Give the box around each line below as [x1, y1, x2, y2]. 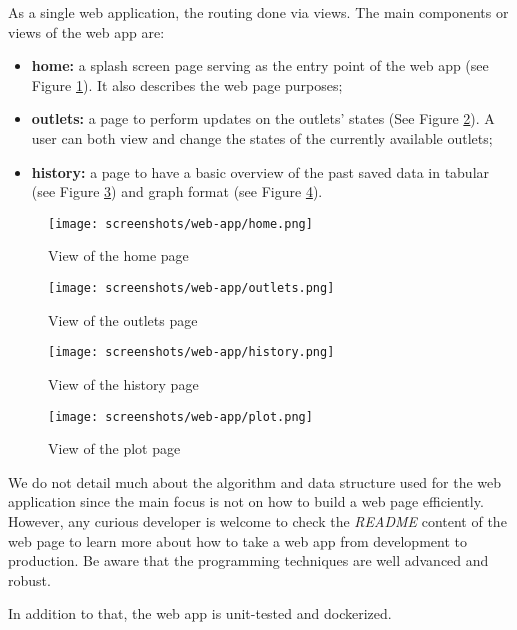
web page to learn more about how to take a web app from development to [8, 530, 467, 551]
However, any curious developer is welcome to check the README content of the [8, 510, 507, 531]
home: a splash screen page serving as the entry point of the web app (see [31, 55, 489, 76]
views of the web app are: [8, 21, 165, 42]
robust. [8, 569, 51, 590]
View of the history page [48, 373, 199, 394]
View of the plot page [48, 438, 181, 459]
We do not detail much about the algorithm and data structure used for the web [8, 471, 502, 492]
